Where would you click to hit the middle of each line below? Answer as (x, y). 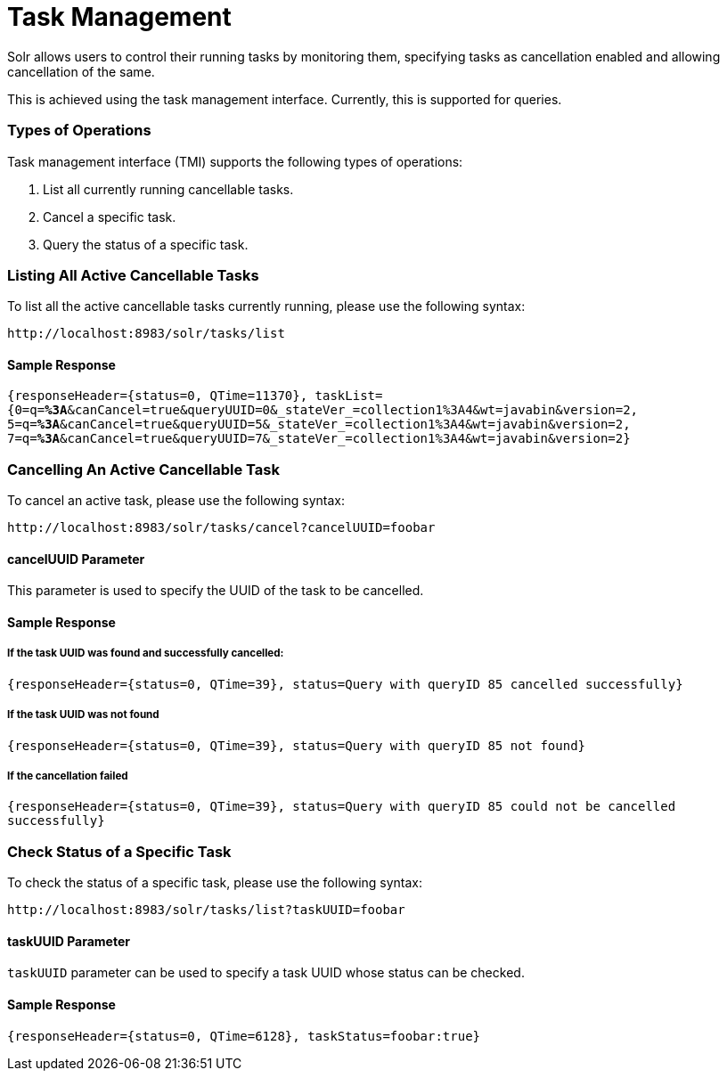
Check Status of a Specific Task (119, 851)
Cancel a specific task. (110, 216)
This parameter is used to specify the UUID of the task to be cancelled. (216, 591)
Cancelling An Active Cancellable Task (143, 469)
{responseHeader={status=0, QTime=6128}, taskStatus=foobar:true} (244, 1036)
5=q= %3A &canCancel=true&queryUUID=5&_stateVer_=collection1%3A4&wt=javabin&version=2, (319, 425)
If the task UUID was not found (83, 715)
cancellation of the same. (81, 71)
